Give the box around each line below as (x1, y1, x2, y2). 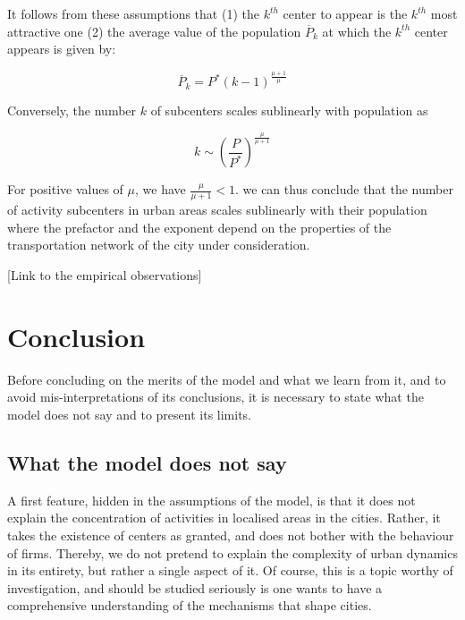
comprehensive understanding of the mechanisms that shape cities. (7, 596, 372, 615)
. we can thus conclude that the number (234, 180, 453, 199)
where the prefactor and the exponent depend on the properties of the (7, 217, 392, 236)
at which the (322, 21, 392, 40)
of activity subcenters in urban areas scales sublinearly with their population (7, 200, 427, 219)
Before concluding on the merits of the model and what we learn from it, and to (7, 369, 446, 388)
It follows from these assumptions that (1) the (7, 4, 259, 22)
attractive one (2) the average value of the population (7, 21, 301, 40)
